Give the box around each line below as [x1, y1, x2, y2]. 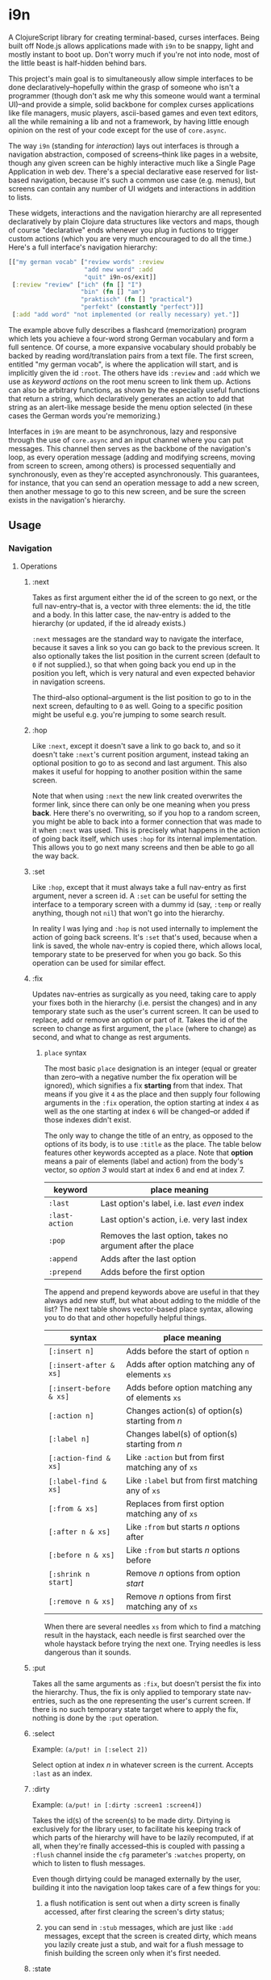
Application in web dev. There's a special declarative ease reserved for [8, 166, 244, 176]
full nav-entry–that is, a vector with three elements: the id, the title [31, 601, 252, 610]
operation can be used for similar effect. [31, 958, 166, 967]
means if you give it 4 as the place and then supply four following [44, 1089, 261, 1099]
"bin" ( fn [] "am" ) [80, 288, 147, 296]
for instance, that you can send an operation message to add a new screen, [8, 478, 260, 488]
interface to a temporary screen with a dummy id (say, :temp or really [31, 899, 262, 909]
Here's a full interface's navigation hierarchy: [8, 242, 158, 252]
